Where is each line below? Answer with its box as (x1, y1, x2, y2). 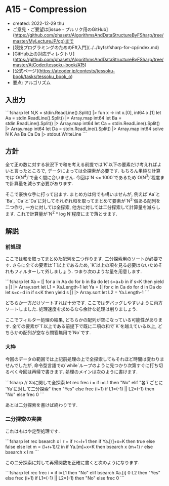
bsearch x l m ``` (5, 449, 39, 455)
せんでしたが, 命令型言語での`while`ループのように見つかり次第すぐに (5, 362, 150, 368)
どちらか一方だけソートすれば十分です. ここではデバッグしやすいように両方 (5, 300, 163, 306)
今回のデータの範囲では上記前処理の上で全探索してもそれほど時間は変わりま (5, 356, 164, 362)
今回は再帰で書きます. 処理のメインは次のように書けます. (18, 369, 138, 375)
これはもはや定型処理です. (5, 428, 60, 434)
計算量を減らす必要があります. (9, 181, 73, 187)
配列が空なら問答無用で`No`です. (22, 330, 91, 336)
